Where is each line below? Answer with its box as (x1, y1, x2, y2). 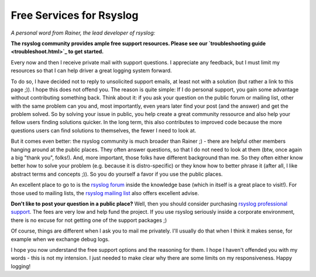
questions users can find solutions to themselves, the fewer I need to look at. (11, 126, 197, 134)
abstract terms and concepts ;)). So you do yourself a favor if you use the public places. (11, 170, 223, 177)
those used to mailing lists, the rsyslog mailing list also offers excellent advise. (11, 189, 199, 196)
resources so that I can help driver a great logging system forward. (11, 67, 172, 74)
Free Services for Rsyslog (11, 9, 139, 22)
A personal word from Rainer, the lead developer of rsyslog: (11, 29, 156, 36)
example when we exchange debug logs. (11, 235, 110, 242)
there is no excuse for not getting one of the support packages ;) (11, 217, 167, 224)
